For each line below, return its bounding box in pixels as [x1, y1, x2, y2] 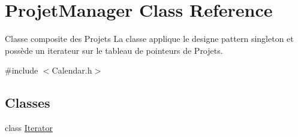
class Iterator [5, 121, 53, 134]
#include [5, 64, 38, 77]
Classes [5, 93, 50, 112]
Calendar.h [52, 64, 92, 77]
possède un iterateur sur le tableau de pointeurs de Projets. [5, 44, 223, 56]
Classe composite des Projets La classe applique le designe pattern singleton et [5, 32, 294, 45]
